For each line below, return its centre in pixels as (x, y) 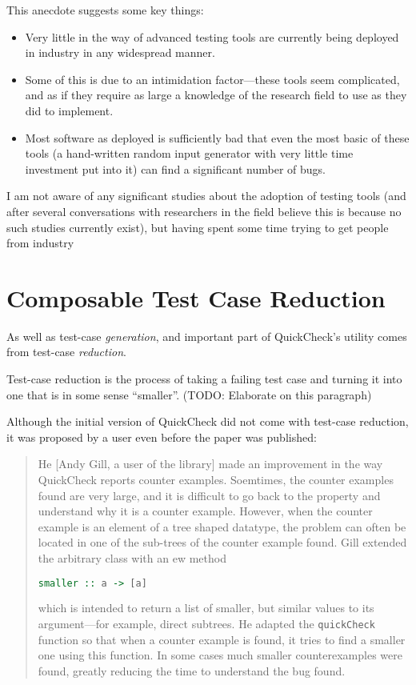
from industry (40, 243)
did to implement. (69, 110)
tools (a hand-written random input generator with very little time (189, 153)
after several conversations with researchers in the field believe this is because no (204, 211)
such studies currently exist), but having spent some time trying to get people (198, 227)
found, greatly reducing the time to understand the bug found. (192, 670)
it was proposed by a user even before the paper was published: (162, 437)
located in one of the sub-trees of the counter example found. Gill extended (222, 542)
